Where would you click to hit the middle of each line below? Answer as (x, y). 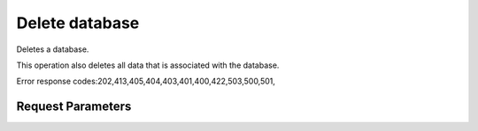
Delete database (78, 23)
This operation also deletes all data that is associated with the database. (148, 65)
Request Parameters (74, 107)
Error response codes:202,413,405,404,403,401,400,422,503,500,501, (146, 81)
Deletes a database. (53, 49)
